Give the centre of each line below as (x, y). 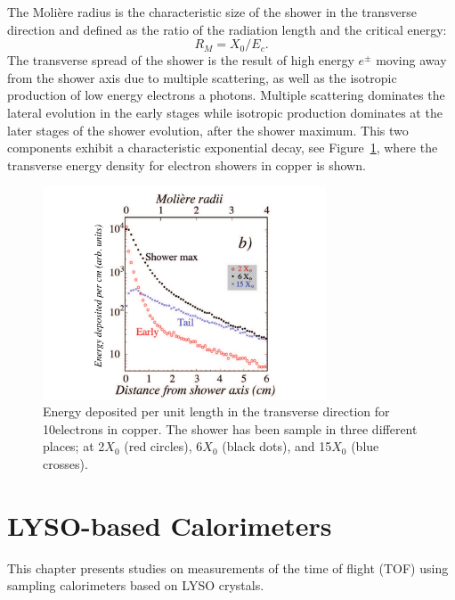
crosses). (65, 463)
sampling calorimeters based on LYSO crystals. (136, 585)
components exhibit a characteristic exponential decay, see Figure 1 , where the (223, 148)
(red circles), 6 (163, 446)
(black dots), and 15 (277, 446)
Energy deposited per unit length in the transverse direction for (216, 411)
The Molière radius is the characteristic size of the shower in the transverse (212, 12)
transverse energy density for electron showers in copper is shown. (187, 164)
